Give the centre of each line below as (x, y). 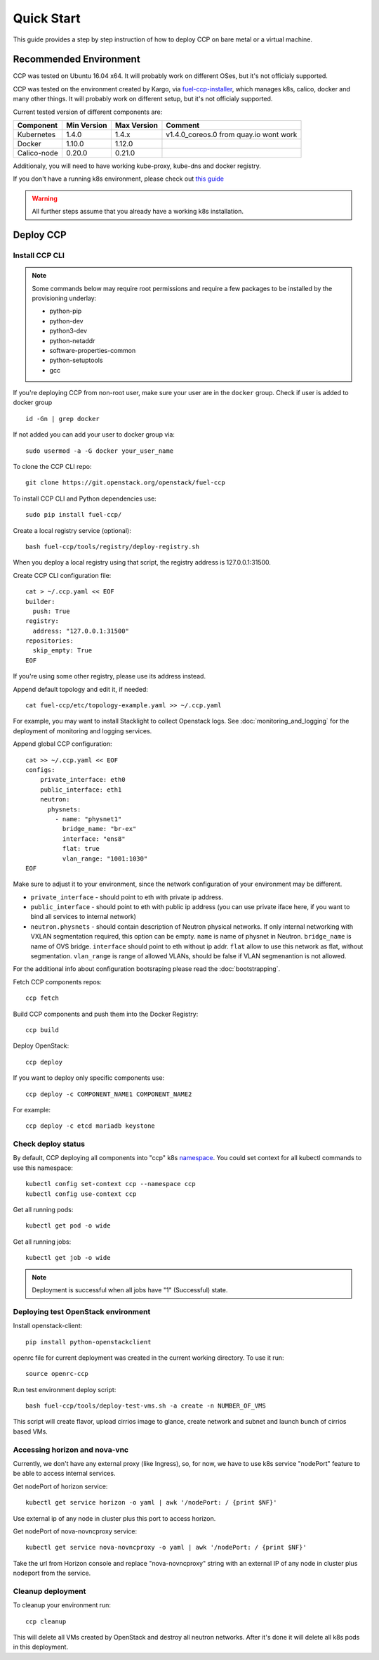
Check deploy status (49, 1144)
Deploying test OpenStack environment (82, 1311)
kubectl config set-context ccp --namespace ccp (111, 1184)
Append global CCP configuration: (62, 744)
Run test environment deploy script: (65, 1389)
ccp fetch (42, 998)
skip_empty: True (62, 651)
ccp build (42, 1030)
